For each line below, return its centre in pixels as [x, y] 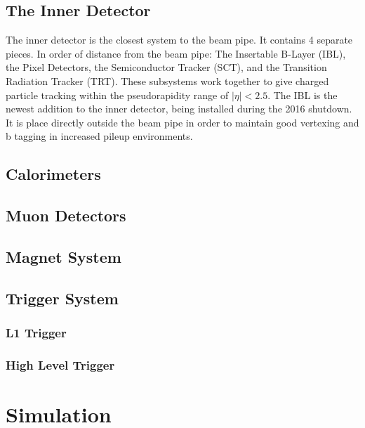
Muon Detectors [66, 215]
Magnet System [64, 256]
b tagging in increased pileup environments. [99, 136]
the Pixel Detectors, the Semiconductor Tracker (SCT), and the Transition [166, 67]
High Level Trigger [60, 364]
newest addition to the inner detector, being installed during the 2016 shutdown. [179, 109]
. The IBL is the [303, 95]
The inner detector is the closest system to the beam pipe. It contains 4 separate [179, 40]
